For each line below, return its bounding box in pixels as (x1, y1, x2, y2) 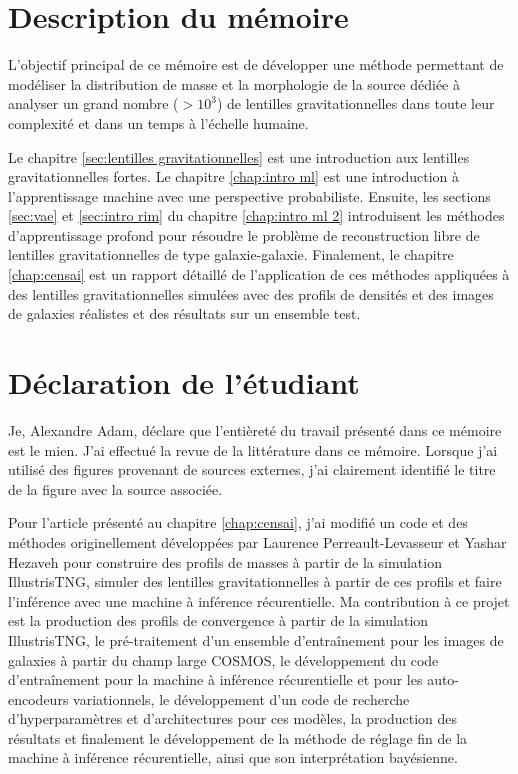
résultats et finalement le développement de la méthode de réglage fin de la (8, 727, 468, 748)
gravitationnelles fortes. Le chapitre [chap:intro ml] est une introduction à (8, 166, 460, 187)
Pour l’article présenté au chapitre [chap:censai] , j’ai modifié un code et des (8, 512, 468, 533)
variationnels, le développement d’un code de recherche (73, 688, 410, 709)
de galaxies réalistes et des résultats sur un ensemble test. (8, 303, 361, 324)
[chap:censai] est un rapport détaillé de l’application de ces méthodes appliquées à (8, 264, 510, 285)
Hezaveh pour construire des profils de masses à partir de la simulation (8, 551, 442, 572)
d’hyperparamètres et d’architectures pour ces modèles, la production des (8, 708, 458, 729)
